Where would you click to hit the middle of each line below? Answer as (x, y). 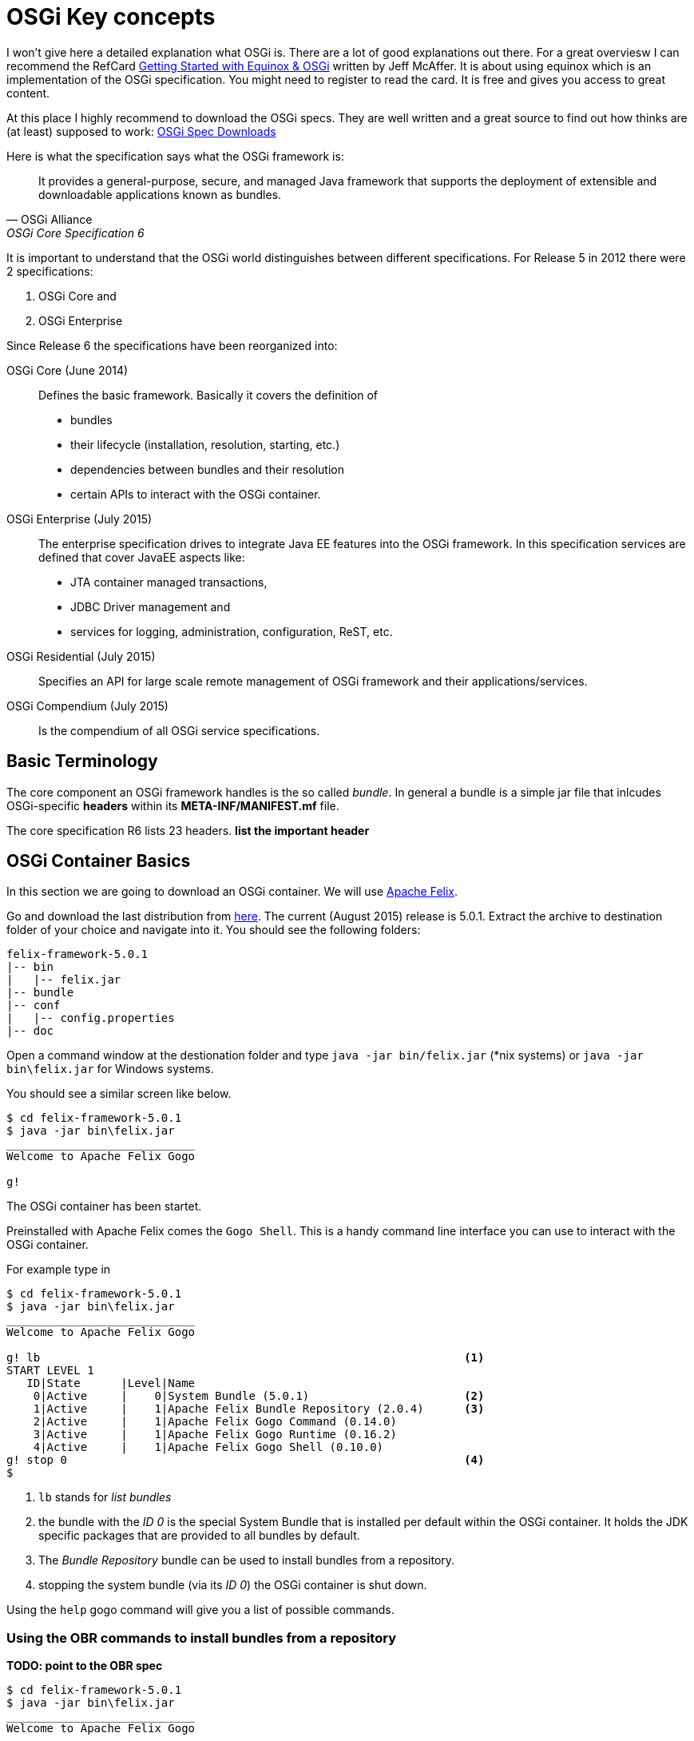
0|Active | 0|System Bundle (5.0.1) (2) (259, 1396)
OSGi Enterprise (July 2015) (79, 519)
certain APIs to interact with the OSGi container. (196, 494)
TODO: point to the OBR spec (85, 1666)
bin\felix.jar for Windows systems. (110, 1069)
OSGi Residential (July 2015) (81, 656)
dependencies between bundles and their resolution (208, 469)
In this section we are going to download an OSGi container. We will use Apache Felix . (232, 892)
